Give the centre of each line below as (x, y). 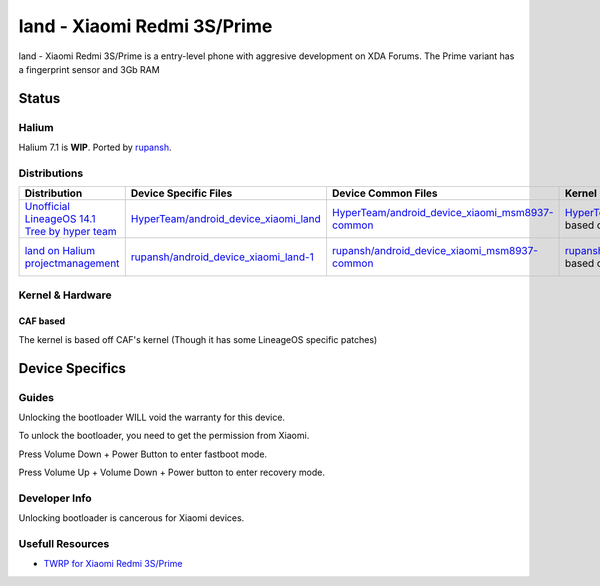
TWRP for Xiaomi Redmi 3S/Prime (113, 564)
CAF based (42, 321)
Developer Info (55, 498)
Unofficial (47, 207)
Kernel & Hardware (65, 295)
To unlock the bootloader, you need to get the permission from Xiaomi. (164, 436)
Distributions (51, 173)
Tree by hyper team (70, 232)
